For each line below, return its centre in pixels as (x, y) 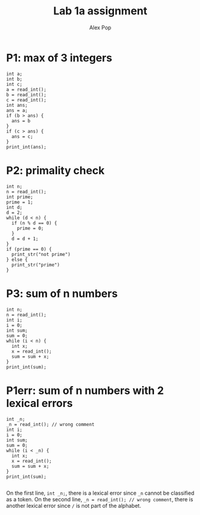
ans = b (21, 121)
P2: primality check (56, 170)
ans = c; (22, 136)
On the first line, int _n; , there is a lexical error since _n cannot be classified (100, 493)
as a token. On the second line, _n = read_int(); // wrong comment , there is (100, 499)
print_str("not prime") (41, 254)
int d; (14, 207)
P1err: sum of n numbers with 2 (85, 391)
